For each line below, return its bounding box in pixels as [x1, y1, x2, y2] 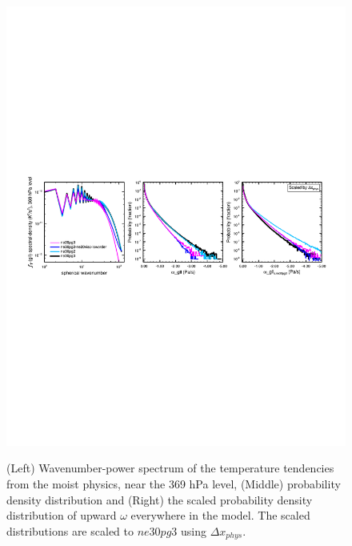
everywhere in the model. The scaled [130, 507, 310, 524]
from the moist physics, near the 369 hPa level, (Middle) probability [6, 476, 341, 492]
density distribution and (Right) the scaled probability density [6, 491, 313, 508]
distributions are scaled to [6, 522, 134, 539]
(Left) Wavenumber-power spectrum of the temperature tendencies [6, 460, 334, 476]
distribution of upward [6, 507, 117, 524]
